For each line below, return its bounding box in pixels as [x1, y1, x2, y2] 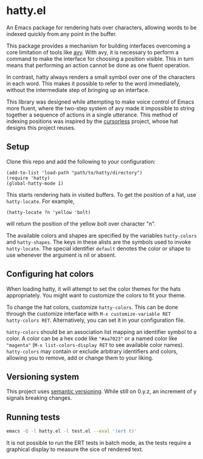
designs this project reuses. [6, 124, 76, 131]
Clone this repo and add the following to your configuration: [6, 158, 156, 165]
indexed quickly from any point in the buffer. [6, 30, 117, 37]
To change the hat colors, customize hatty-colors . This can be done [6, 303, 178, 311]
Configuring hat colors [6, 269, 94, 279]
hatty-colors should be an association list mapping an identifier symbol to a [6, 328, 197, 335]
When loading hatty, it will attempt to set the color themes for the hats [6, 285, 181, 293]
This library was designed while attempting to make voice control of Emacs [6, 98, 194, 105]
